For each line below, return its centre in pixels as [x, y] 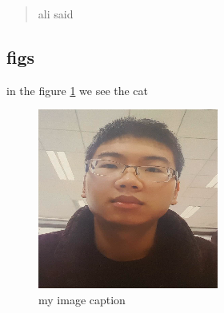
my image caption [82, 299]
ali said [56, 14]
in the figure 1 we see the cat [78, 90]
